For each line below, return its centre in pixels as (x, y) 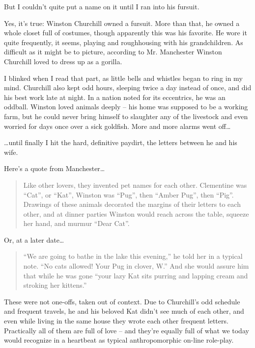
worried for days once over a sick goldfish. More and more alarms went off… (117, 126)
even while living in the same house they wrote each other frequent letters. (116, 321)
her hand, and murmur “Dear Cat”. (76, 223)
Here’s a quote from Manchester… (55, 168)
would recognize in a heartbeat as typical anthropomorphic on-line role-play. (119, 340)
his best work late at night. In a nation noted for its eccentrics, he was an (115, 97)
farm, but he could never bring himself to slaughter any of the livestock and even (126, 116)
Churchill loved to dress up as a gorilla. (63, 61)
